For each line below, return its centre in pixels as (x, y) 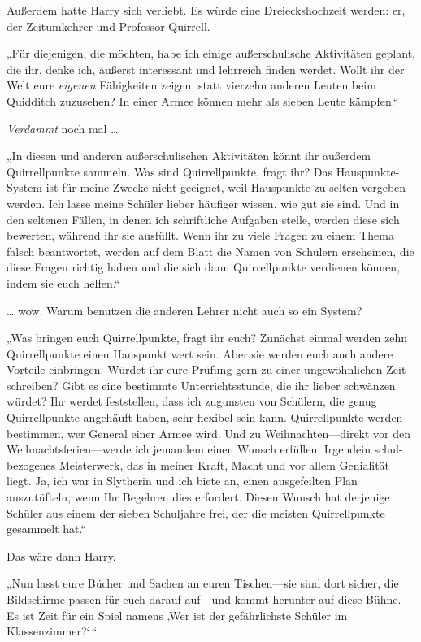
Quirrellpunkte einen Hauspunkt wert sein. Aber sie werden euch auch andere (200, 353)
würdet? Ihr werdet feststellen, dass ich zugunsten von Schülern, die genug (192, 401)
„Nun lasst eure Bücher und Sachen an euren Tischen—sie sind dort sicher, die (203, 583)
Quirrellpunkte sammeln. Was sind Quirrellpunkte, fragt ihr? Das (169, 171)
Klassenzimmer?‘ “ (52, 631)
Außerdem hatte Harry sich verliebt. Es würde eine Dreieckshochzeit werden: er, (206, 10)
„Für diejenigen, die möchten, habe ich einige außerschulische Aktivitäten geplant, (211, 53)
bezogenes (31, 464)
